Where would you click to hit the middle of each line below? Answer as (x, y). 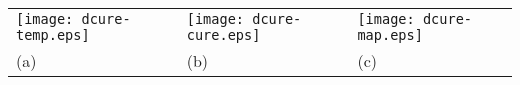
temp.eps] (53, 35)
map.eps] (390, 35)
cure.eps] (223, 35)
